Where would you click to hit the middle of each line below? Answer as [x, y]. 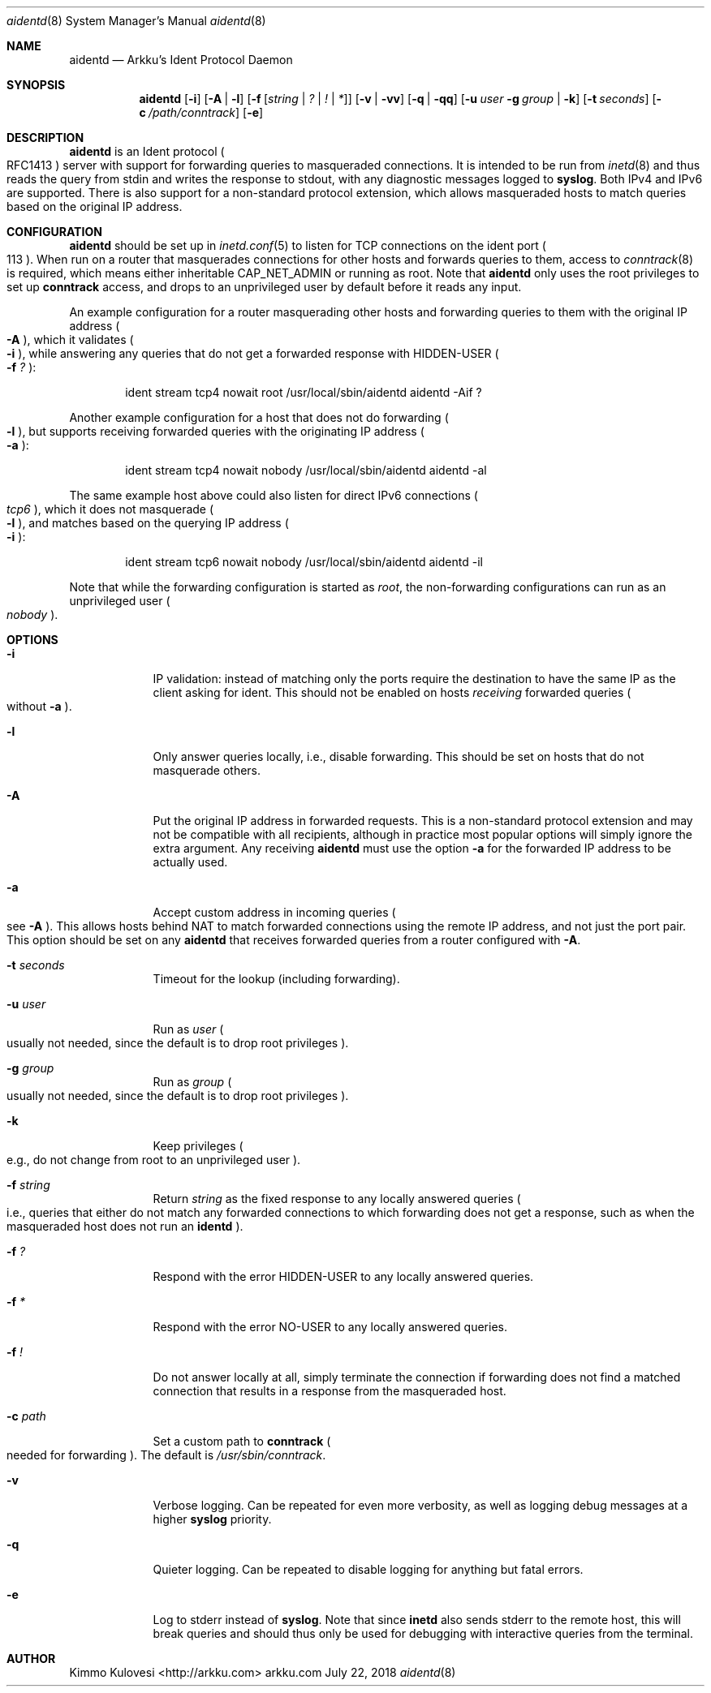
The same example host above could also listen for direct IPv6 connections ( [274, 495]
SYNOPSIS [36, 85]
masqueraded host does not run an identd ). [125, 1226]
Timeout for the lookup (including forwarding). [276, 979]
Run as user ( [188, 1029]
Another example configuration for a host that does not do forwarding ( [259, 417]
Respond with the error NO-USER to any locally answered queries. [330, 1327]
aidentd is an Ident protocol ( [147, 151]
